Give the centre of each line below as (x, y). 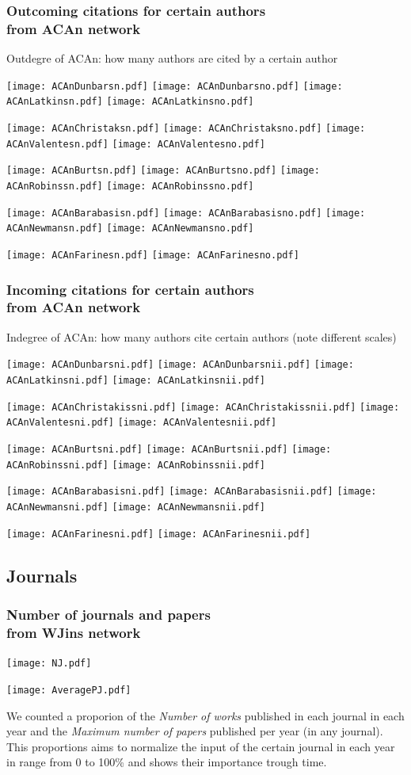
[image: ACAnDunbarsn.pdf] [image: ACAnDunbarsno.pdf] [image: (175, 86)
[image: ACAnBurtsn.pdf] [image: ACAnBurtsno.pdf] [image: (163, 171)
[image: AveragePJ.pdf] (69, 690)
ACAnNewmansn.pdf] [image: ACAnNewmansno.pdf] (130, 229)
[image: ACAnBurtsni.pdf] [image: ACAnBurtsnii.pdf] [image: (169, 449)
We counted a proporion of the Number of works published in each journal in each (205, 715)
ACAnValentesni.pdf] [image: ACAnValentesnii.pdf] (142, 423)
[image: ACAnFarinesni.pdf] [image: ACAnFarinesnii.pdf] (159, 534)
